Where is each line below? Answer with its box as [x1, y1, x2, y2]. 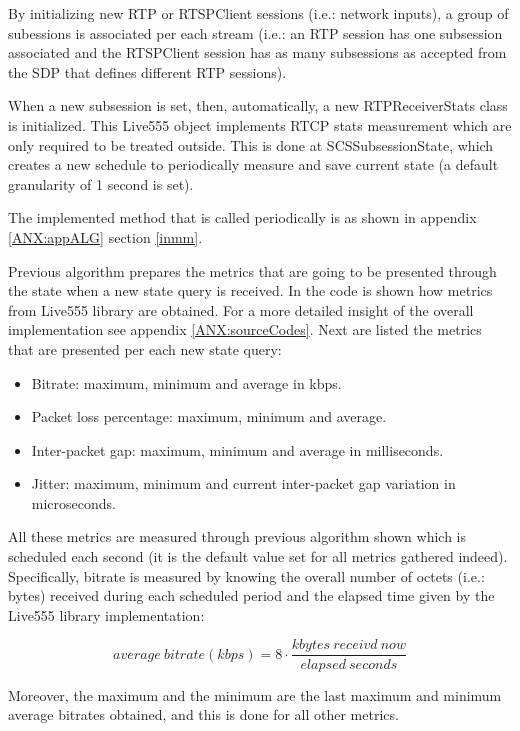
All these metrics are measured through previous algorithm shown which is [8, 526, 467, 547]
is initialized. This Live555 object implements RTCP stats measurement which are [8, 114, 512, 135]
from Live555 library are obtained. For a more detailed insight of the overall [8, 299, 474, 320]
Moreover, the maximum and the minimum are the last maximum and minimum [8, 684, 502, 705]
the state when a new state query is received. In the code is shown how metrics [8, 280, 493, 301]
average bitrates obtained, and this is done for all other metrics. [8, 704, 399, 725]
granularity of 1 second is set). [8, 173, 194, 194]
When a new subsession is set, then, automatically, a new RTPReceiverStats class [8, 95, 508, 116]
